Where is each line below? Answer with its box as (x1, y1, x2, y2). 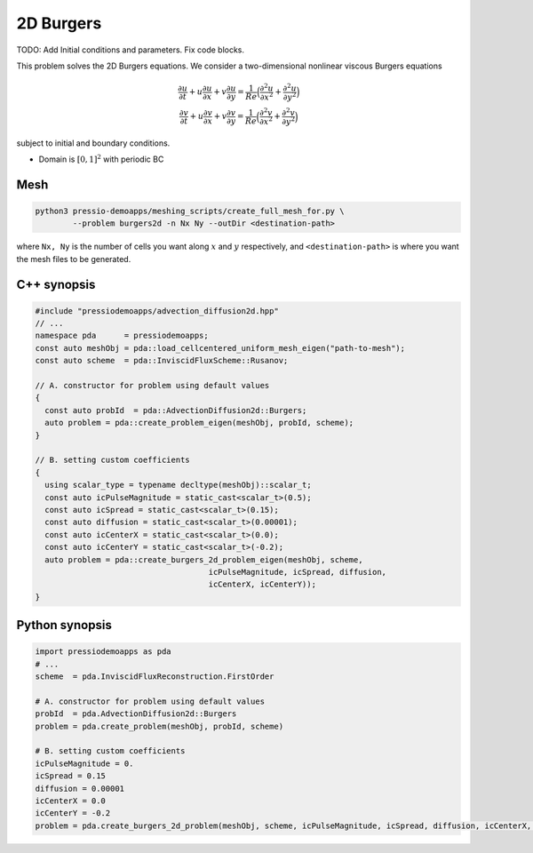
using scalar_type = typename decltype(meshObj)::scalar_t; (44, 480, 312, 490)
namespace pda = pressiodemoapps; (35, 331, 209, 341)
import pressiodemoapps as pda (35, 647, 172, 657)
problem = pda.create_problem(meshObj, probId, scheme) (35, 721, 284, 731)
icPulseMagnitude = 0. (35, 758, 134, 769)
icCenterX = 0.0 (35, 795, 107, 806)
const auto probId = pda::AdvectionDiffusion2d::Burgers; (44, 405, 307, 415)
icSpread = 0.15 (35, 771, 107, 781)
